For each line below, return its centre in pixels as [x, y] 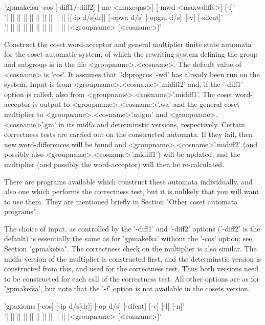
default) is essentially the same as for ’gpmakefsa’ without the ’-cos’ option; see [128, 238]
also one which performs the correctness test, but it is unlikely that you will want [132, 191]
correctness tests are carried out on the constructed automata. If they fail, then [128, 134]
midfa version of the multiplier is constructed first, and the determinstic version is [133, 258]
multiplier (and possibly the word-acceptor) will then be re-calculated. [114, 164]
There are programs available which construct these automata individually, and [128, 181]
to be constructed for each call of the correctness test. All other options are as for [132, 278]
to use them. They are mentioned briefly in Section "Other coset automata [121, 201]
